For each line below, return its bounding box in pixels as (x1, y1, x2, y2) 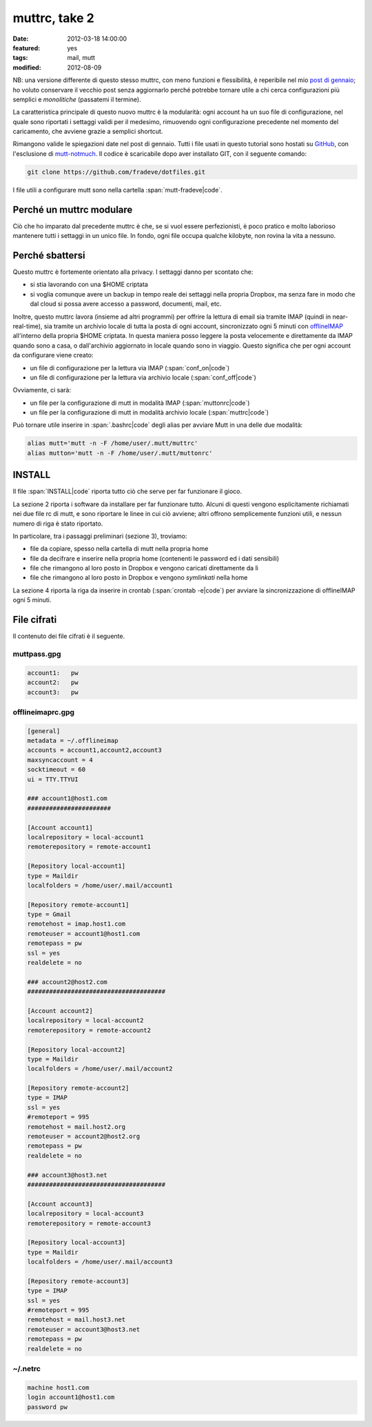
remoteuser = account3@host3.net (27, 1325, 141, 1333)
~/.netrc (12, 1364, 41, 1373)
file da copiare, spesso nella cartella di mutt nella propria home (30, 545, 209, 553)
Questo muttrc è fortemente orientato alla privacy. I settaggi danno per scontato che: (12, 268, 254, 276)
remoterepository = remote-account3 (27, 1219, 152, 1227)
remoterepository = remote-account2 (27, 1026, 152, 1034)
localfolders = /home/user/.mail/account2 (27, 1065, 173, 1072)
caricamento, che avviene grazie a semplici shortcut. (12, 128, 163, 136)
